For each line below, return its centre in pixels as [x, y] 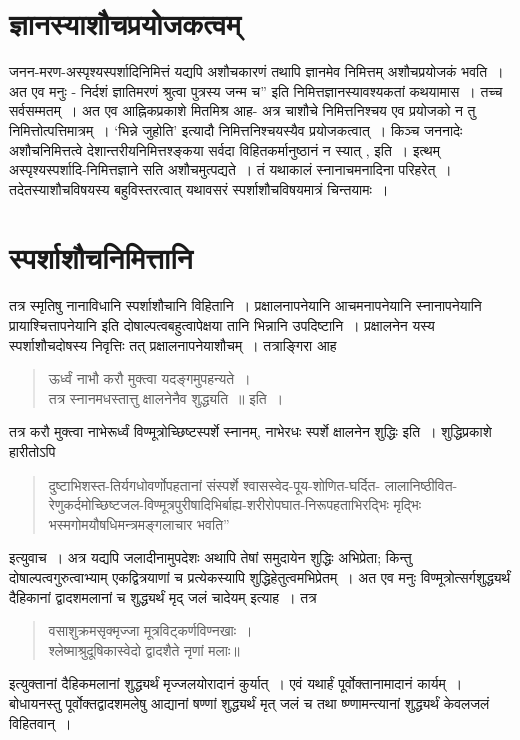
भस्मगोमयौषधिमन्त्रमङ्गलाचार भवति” [139, 523]
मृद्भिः [407, 504]
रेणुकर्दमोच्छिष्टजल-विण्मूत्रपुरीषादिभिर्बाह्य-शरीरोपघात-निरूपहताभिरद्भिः [218, 504]
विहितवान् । [40, 722]
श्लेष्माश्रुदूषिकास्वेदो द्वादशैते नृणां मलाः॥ [144, 649]
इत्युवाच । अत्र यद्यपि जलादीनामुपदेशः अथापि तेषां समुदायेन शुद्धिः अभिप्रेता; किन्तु [210, 557]
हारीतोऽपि [32, 450]
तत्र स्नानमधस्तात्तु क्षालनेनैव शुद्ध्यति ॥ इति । [166, 397]
